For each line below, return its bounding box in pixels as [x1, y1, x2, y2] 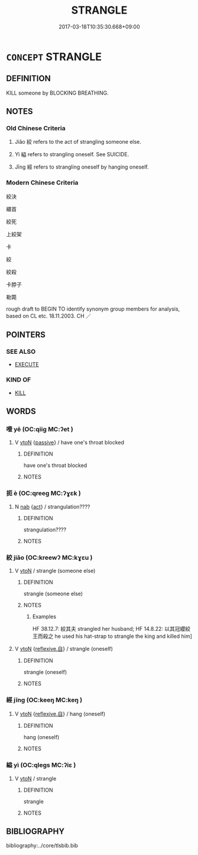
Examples [32, 613, 57, 620]
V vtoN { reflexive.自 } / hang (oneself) [14, 711, 106, 718]
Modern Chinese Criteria [6, 179, 79, 187]
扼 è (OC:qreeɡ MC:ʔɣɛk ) [6, 489, 82, 498]
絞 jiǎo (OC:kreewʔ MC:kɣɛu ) [6, 553, 93, 562]
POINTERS [6, 330, 46, 340]
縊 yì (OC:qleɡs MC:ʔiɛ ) [6, 761, 76, 769]
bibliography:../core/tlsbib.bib [6, 842, 79, 849]
